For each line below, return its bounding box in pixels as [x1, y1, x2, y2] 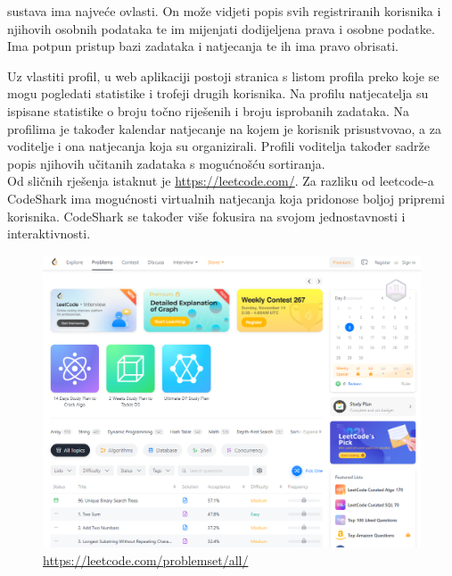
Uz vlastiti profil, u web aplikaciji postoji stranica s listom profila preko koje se [7, 66, 440, 85]
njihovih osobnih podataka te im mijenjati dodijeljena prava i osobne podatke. [7, 19, 435, 38]
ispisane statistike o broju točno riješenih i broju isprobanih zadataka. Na [7, 101, 410, 120]
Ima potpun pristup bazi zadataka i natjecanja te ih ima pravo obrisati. [7, 37, 399, 55]
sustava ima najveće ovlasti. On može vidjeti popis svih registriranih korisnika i [7, 2, 441, 20]
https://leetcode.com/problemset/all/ [43, 550, 249, 569]
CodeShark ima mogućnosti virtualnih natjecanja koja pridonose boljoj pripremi [7, 188, 445, 207]
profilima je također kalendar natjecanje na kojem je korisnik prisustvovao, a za [7, 119, 441, 138]
